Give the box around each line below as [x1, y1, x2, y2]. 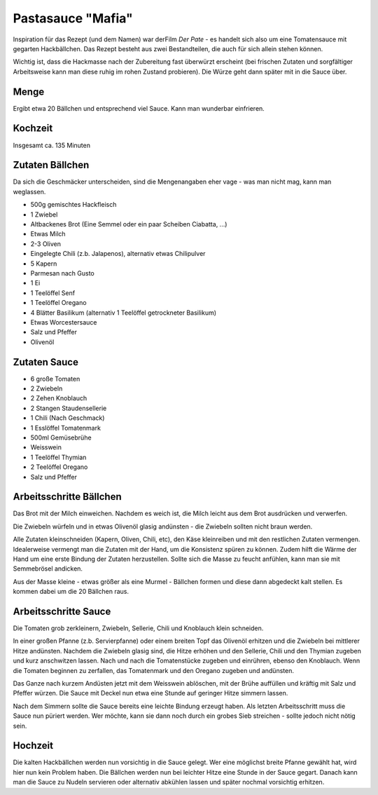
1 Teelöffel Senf [30, 288, 76, 297]
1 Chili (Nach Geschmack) [30, 414, 105, 422]
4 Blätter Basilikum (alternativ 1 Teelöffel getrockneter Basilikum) [30, 308, 217, 317]
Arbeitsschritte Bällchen [13, 491, 122, 503]
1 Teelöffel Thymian [30, 453, 87, 461]
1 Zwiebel [30, 210, 58, 219]
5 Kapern [30, 259, 57, 268]
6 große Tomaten [30, 374, 80, 383]
